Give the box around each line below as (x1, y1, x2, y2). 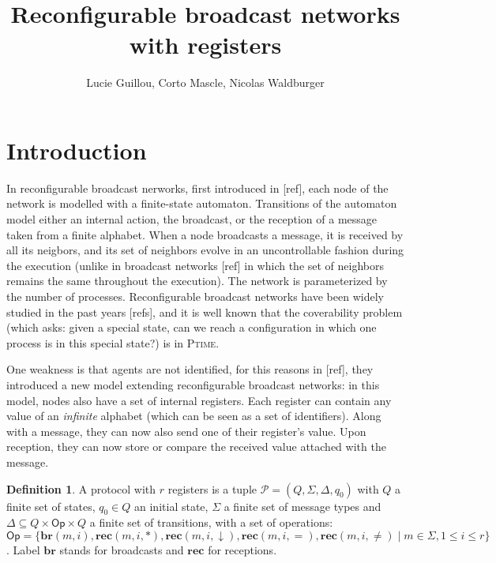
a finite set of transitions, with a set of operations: (89, 514, 333, 531)
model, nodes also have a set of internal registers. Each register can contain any (6, 392, 392, 408)
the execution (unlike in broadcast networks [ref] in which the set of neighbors (6, 257, 385, 273)
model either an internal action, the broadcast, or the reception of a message (6, 211, 378, 227)
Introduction (6, 133, 147, 166)
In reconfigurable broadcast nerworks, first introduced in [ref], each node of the (6, 179, 389, 196)
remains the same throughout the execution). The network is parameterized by (6, 272, 388, 289)
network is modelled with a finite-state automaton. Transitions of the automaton (6, 195, 397, 212)
